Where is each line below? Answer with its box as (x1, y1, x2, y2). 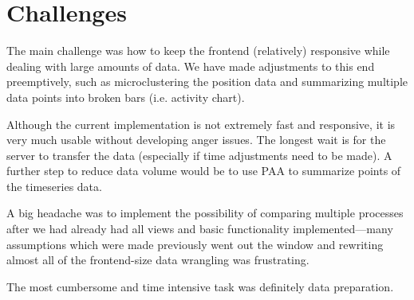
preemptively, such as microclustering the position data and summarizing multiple (6, 73, 408, 90)
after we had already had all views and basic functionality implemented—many (6, 220, 393, 237)
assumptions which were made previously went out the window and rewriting (6, 236, 384, 252)
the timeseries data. (6, 177, 102, 194)
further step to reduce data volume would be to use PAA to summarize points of (6, 162, 401, 179)
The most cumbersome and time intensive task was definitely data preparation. (6, 278, 394, 294)
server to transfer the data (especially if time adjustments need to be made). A (6, 146, 392, 163)
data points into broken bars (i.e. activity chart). (6, 88, 245, 105)
